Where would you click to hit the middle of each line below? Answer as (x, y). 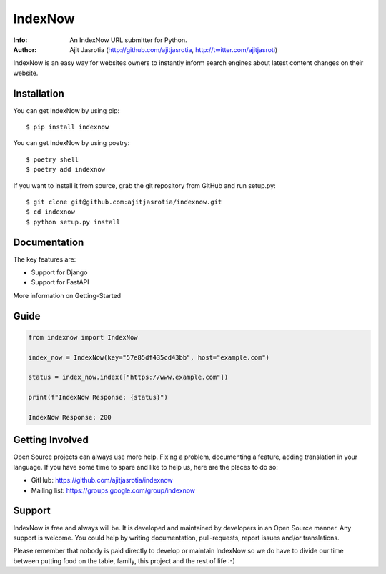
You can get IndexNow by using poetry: (71, 143)
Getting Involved (51, 440)
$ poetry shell (53, 159)
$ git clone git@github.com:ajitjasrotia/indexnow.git (124, 202)
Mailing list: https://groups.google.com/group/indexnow (113, 490)
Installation (39, 93)
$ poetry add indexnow (66, 169)
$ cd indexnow (50, 212)
